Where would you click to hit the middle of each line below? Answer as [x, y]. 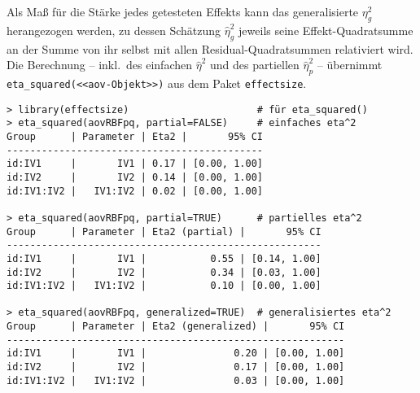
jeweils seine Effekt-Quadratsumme [326, 30]
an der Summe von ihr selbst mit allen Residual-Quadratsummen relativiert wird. [210, 48]
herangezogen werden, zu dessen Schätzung [114, 30]
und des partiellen [254, 65]
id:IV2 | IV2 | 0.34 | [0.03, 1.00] [164, 272]
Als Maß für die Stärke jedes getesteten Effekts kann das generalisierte [183, 11]
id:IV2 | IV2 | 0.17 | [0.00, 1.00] [176, 367]
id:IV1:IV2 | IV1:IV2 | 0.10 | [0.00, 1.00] [164, 286]
